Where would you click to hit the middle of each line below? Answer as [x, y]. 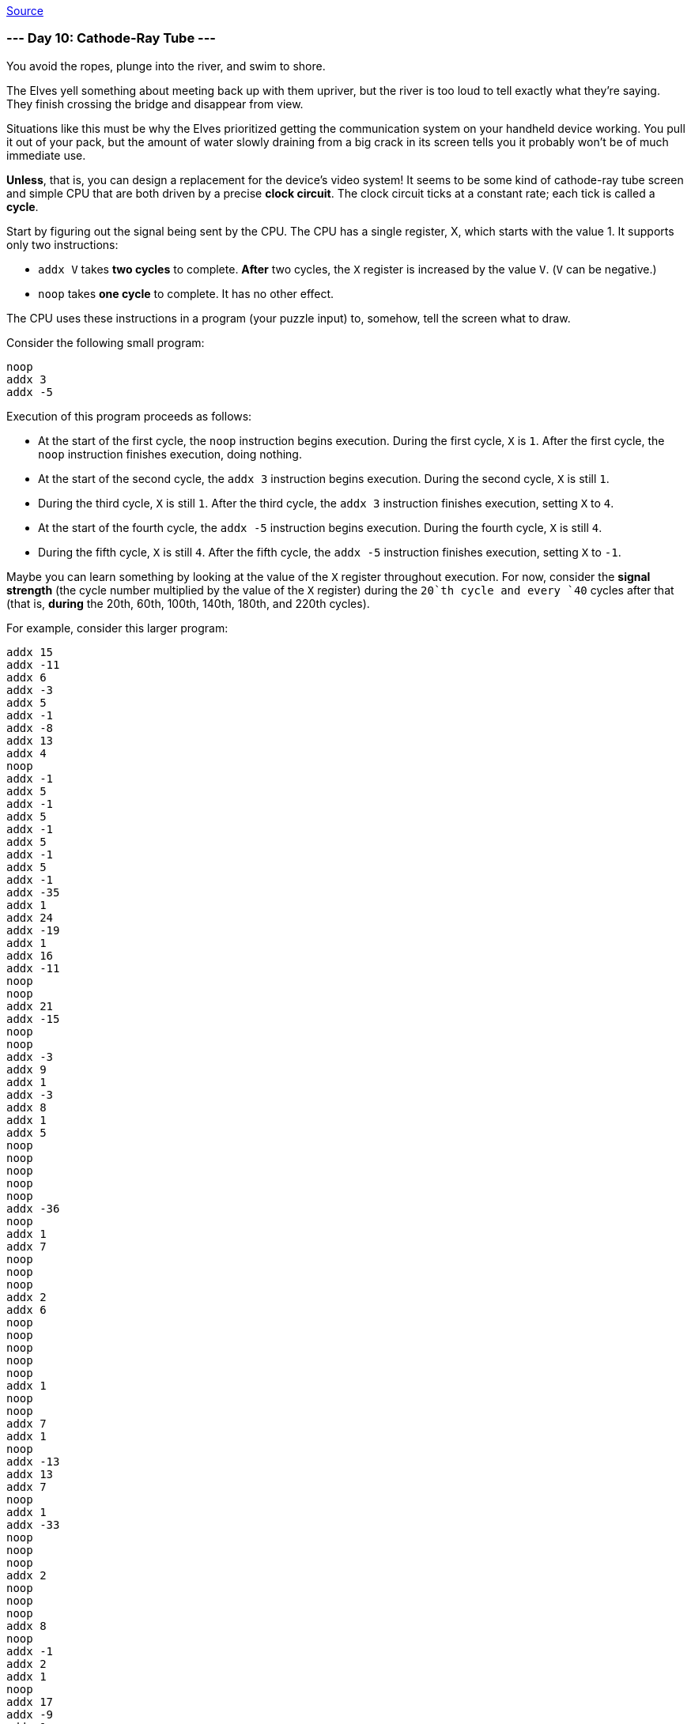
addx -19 [33, 930]
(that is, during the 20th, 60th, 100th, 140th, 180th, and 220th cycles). [188, 603]
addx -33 [33, 1524]
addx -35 [33, 892]
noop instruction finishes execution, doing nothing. [170, 454]
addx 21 [30, 1006]
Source [25, 11]
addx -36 [33, 1208]
